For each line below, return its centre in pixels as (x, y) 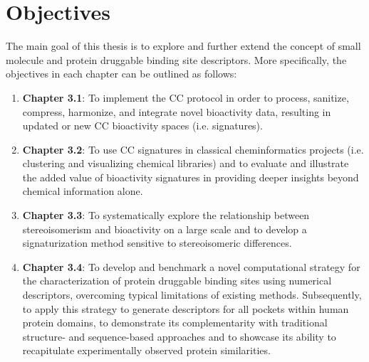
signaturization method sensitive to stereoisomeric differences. (157, 243)
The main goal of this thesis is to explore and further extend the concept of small (183, 46)
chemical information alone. (83, 191)
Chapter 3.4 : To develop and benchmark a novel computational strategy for (191, 266)
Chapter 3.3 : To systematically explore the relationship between (166, 215)
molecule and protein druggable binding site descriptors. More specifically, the (176, 59)
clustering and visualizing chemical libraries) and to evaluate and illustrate (186, 163)
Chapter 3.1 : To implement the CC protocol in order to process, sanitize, (186, 97)
